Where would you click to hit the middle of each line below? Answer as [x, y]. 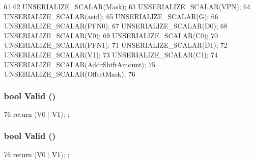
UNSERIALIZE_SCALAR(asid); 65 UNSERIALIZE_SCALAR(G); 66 [111, 16]
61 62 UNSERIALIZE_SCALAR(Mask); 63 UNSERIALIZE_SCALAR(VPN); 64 [127, 6]
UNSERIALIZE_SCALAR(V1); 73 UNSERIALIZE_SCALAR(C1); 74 [111, 54]
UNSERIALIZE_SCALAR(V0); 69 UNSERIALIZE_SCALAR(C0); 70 [111, 35]
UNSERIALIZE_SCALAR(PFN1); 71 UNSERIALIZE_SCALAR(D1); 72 [116, 45]
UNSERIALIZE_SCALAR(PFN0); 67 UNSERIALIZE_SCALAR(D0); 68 [116, 26]
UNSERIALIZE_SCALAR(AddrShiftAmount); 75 [80, 64]
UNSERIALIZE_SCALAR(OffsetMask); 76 [70, 74]
